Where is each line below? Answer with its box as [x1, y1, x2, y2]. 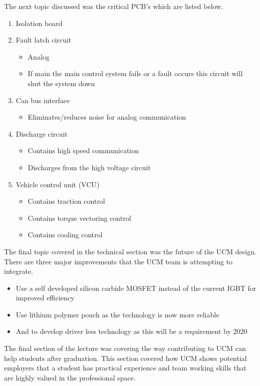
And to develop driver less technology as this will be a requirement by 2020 [16, 326, 247, 336]
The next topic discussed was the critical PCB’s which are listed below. [4, 1, 223, 11]
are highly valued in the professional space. [4, 372, 136, 382]
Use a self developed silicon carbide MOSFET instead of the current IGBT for [16, 282, 256, 293]
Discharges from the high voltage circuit [28, 162, 151, 172]
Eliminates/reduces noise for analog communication [28, 112, 186, 122]
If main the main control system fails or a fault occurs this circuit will [28, 68, 243, 79]
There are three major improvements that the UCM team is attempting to [4, 256, 233, 266]
